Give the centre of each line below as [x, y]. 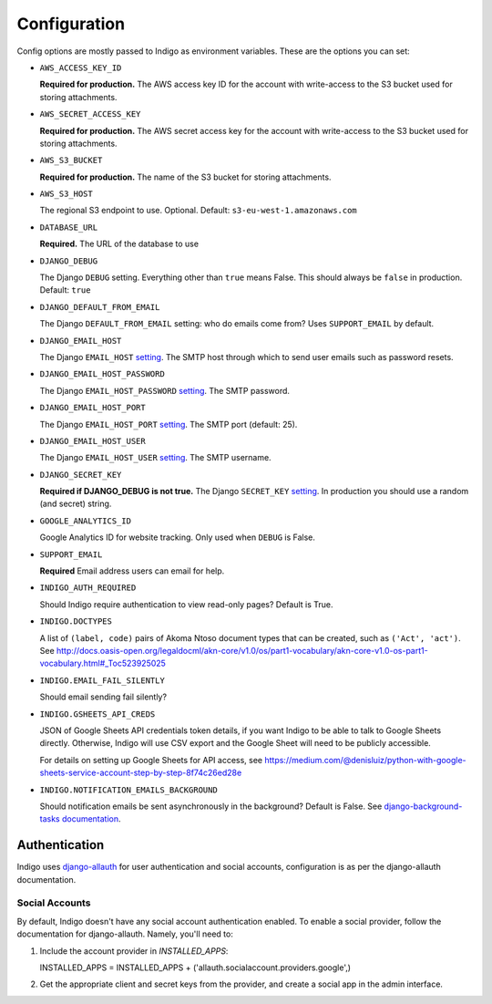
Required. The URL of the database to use [119, 244]
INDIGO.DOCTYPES [76, 621]
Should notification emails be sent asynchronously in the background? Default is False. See [211, 806]
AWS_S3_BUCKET [71, 160]
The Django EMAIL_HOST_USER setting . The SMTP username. [156, 458]
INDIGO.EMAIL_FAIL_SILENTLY [102, 680]
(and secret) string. [76, 504]
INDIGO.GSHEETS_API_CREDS [97, 714]
